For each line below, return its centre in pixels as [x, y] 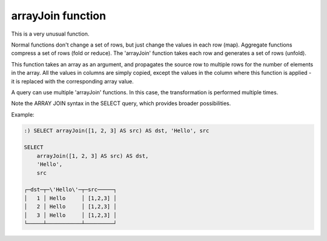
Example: [23, 114]
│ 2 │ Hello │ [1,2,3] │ [71, 207]
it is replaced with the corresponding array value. [72, 81]
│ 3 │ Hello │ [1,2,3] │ [71, 215]
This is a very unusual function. [50, 34]
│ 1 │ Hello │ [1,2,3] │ [71, 198]
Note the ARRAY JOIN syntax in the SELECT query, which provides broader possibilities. [121, 103]
